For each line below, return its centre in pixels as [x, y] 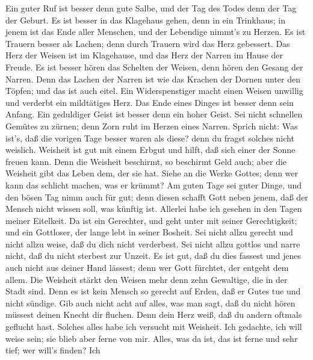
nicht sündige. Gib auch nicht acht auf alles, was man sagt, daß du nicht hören [150, 303]
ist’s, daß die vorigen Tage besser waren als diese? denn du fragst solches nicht [150, 138]
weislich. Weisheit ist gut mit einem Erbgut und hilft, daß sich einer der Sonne [150, 150]
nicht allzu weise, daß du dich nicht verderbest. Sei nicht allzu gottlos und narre [153, 244]
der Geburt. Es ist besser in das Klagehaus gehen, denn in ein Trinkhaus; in [145, 20]
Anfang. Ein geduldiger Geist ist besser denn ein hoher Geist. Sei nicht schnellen [154, 114]
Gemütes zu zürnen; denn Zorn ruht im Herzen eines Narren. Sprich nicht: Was [152, 126]
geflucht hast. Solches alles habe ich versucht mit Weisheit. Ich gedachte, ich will [154, 327]
